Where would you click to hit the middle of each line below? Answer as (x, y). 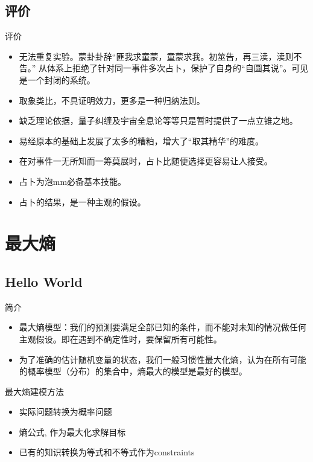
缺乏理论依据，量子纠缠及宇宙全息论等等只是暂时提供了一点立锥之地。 (158, 120)
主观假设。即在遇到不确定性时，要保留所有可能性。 (120, 338)
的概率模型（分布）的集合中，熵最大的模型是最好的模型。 (133, 371)
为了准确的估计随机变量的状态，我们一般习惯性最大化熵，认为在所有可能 (163, 359)
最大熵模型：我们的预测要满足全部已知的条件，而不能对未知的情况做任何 (163, 327)
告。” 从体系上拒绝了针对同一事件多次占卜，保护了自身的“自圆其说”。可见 (164, 68)
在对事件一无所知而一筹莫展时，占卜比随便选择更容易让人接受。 (146, 161)
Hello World (44, 281)
